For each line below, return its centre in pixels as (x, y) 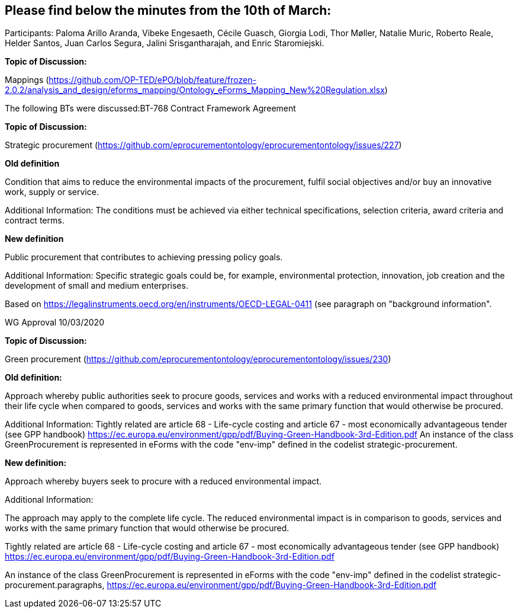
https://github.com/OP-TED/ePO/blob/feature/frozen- (152, 80)
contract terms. (35, 221)
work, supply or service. (52, 192)
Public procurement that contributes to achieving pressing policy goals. (144, 257)
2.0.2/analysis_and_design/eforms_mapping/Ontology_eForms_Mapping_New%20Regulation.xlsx (195, 90)
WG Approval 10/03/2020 (54, 323)
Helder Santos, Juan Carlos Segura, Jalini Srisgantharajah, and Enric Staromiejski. (165, 43)
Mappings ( (27, 80)
